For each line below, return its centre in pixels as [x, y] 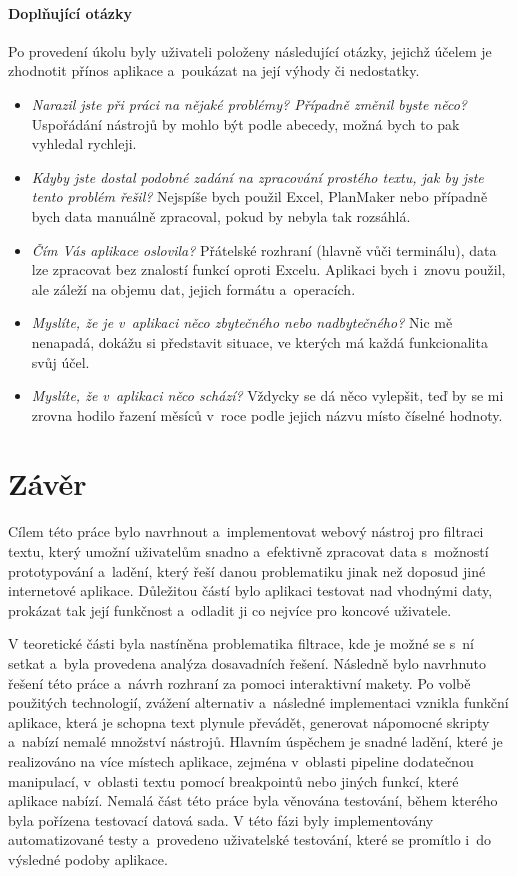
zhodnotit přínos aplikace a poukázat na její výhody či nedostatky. [214, 70]
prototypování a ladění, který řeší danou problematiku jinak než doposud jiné [247, 570]
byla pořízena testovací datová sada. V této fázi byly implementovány [221, 819]
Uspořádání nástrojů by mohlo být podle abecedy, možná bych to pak [245, 123]
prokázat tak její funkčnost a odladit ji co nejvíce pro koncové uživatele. [230, 609]
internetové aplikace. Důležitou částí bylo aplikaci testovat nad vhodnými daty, [250, 590]
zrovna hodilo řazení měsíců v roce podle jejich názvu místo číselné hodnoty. [267, 414]
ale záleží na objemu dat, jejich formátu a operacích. [193, 288]
